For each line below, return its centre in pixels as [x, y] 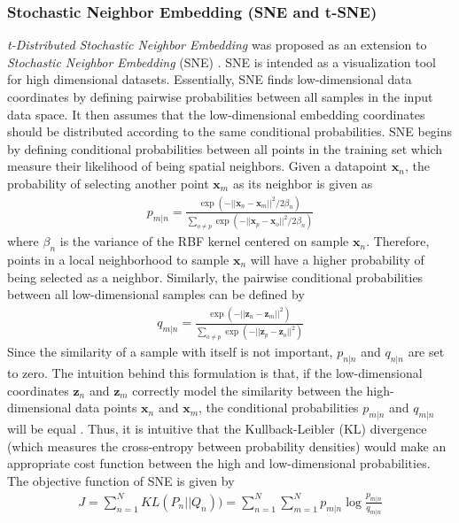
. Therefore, [398, 241]
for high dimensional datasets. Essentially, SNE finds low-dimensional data [210, 79]
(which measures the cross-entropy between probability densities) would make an [227, 446]
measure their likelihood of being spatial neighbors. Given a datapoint [198, 166]
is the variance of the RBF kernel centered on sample [204, 241]
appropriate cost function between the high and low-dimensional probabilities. [219, 463]
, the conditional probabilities [279, 408]
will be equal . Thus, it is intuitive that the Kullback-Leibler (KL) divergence [217, 429]
